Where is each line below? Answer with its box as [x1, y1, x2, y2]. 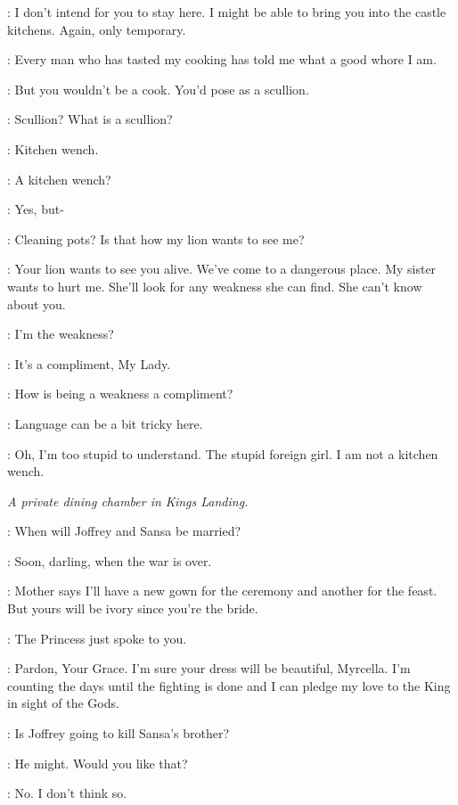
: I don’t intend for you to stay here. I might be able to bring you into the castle [7, 3, 446, 21]
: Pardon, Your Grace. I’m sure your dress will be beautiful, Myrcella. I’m [7, 659, 411, 678]
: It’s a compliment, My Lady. [7, 354, 171, 373]
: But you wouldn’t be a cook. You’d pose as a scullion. [7, 79, 309, 98]
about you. [7, 294, 66, 313]
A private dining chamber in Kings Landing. [7, 491, 249, 510]
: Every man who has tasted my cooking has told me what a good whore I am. [7, 50, 437, 69]
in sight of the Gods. [7, 694, 119, 712]
